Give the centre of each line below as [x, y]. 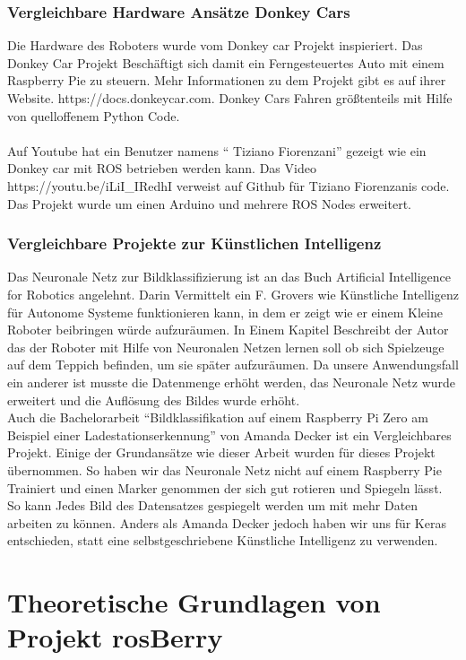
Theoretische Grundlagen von [194, 602]
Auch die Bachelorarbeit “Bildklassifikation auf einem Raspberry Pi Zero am [218, 417]
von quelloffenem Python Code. [94, 115]
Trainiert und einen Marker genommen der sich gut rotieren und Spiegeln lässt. [225, 487]
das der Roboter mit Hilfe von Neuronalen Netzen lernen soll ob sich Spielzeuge [226, 347]
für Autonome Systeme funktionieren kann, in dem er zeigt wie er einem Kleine [225, 312]
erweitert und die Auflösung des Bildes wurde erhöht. [154, 399]
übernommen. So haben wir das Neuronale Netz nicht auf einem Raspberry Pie [224, 469]
